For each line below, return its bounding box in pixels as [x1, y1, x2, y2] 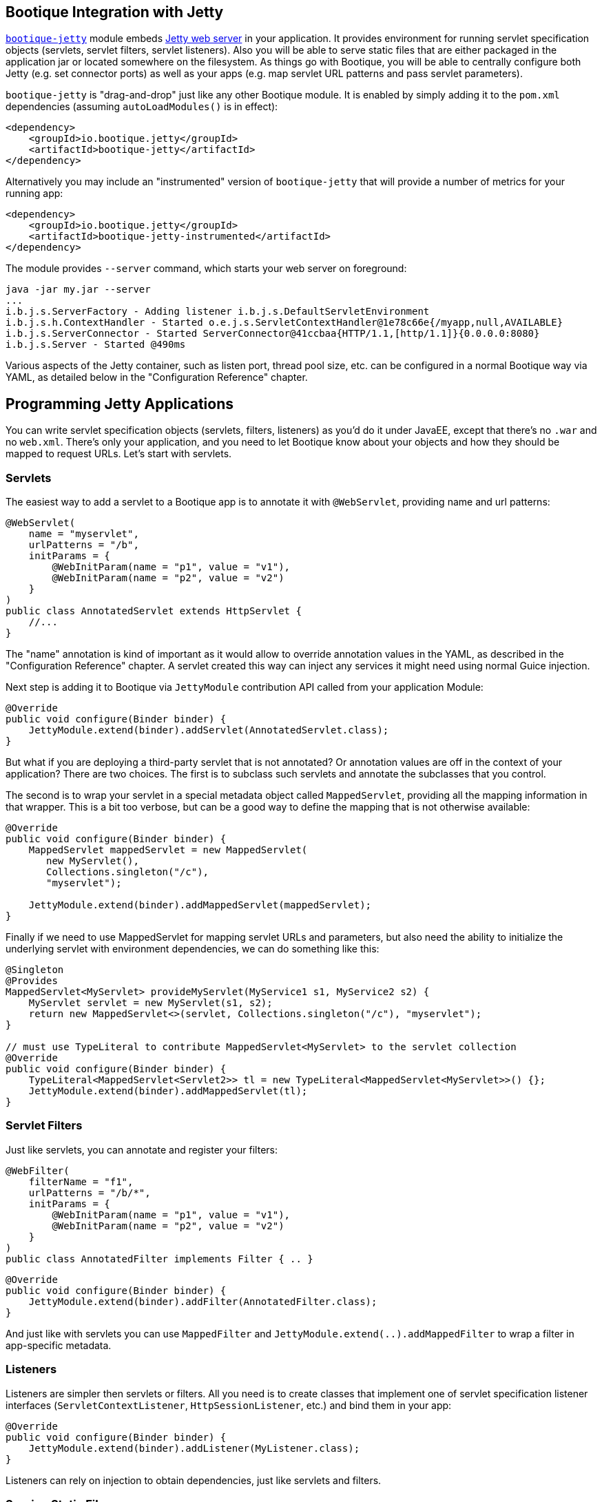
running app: [6, 187, 63, 200]
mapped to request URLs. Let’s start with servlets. [6, 448, 232, 460]
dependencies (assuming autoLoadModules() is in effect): [6, 101, 278, 113]
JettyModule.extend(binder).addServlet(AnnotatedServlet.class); [28, 724, 389, 736]
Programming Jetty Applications [6, 395, 233, 413]
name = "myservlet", [28, 528, 139, 540]
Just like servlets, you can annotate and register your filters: [6, 1143, 278, 1156]
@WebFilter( [6, 1165, 70, 1176]
